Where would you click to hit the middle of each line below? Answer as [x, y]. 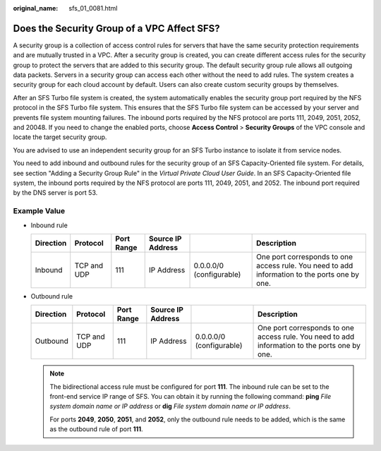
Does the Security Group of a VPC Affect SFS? [116, 28]
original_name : [36, 8]
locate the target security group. [60, 137]
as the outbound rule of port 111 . [97, 429]
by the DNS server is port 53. [55, 193]
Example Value [39, 211]
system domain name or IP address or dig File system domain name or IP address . [170, 407]
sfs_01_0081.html [93, 8]
